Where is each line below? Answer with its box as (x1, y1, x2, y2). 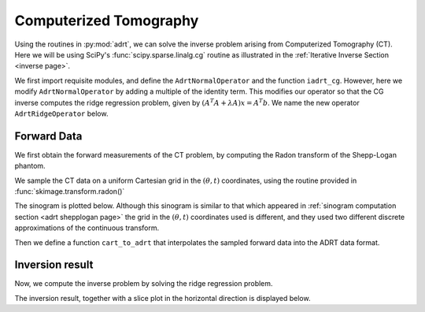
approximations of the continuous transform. (14, 223, 160, 232)
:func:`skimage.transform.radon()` (14, 186, 125, 196)
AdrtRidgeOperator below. (14, 109, 109, 118)
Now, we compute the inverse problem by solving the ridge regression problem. (14, 279, 273, 288)
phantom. (14, 162, 46, 171)
